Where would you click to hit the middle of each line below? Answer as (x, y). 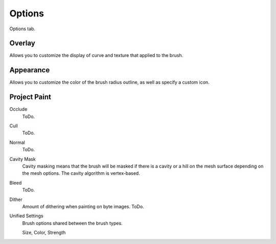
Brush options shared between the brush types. (72, 223)
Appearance (30, 70)
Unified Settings (26, 216)
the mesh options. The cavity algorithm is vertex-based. (81, 173)
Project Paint (30, 97)
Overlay (22, 43)
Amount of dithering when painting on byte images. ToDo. (83, 206)
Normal (17, 142)
